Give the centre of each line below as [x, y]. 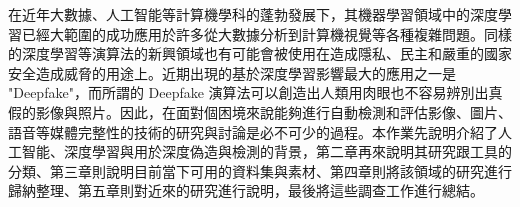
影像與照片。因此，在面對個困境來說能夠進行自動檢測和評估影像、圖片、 [273, 111]
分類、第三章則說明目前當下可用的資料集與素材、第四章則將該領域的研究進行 [260, 170]
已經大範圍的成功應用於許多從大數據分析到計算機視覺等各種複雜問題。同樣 [266, 33]
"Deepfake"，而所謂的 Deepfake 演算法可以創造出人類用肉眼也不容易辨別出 [248, 92]
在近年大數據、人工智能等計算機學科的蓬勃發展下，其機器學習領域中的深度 [253, 14]
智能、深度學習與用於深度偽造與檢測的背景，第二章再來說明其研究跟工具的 [266, 151]
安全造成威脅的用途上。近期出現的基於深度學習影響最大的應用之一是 [232, 72]
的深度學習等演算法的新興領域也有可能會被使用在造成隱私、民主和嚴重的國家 [260, 53]
